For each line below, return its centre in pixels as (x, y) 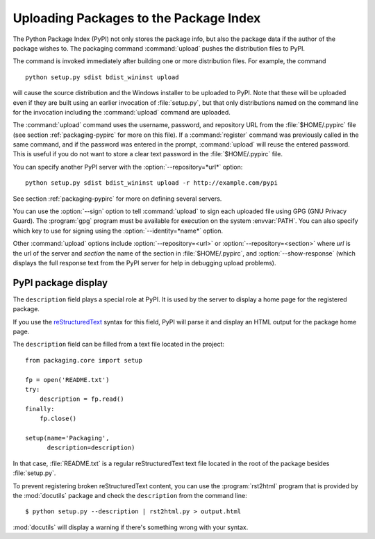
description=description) (91, 448)
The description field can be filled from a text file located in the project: (119, 345)
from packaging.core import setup (84, 360)
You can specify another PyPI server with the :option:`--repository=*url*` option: (128, 167)
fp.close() (58, 419)
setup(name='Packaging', (67, 438)
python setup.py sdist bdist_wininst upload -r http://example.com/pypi (151, 183)
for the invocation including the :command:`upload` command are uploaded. (122, 112)
